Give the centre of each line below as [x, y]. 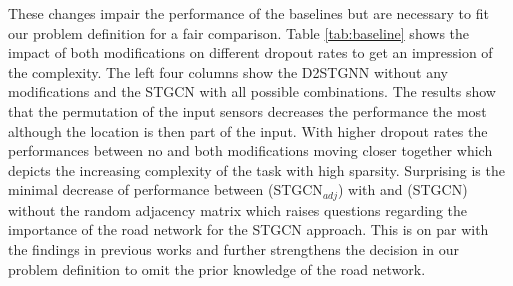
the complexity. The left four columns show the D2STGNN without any [228, 71]
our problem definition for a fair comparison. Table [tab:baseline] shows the [239, 32]
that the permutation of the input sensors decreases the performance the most [247, 110]
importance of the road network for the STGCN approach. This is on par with [248, 229]
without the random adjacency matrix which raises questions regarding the [238, 209]
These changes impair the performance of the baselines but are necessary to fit [248, 13]
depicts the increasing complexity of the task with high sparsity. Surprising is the [256, 169]
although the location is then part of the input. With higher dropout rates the [248, 130]
